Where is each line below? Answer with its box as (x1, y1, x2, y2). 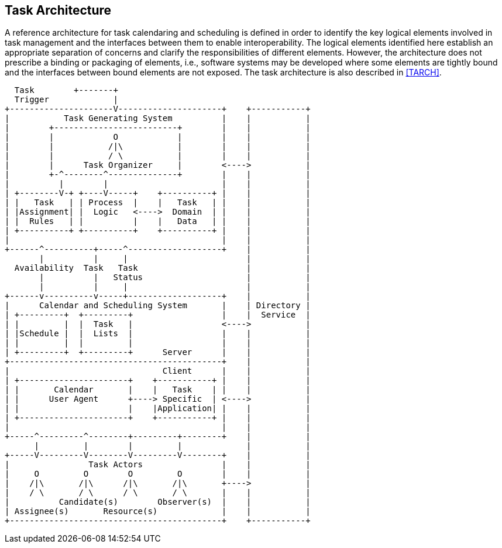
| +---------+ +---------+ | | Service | (5, 310, 311, 320)
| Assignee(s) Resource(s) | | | (5, 506, 311, 516)
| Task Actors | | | (5, 460, 311, 470)
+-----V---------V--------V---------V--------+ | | (5, 450, 311, 460)
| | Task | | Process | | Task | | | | (5, 198, 311, 208)
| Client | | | (5, 366, 311, 376)
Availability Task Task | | (14, 263, 311, 273)
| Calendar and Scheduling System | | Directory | (5, 301, 311, 311)
